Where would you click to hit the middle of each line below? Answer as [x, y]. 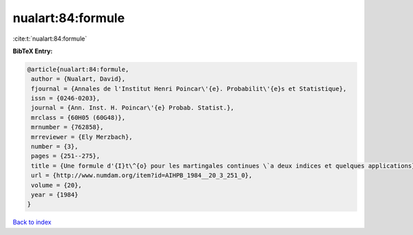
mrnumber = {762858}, [67, 127]
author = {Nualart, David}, [78, 79]
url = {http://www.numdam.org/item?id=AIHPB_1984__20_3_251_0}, [142, 175]
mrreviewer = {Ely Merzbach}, [82, 137]
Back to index [32, 222]
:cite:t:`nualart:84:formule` [50, 39]
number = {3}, [55, 147]
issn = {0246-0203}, [66, 99]
